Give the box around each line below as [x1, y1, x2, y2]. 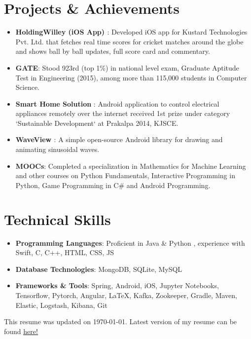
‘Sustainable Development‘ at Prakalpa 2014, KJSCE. [15, 117, 179, 128]
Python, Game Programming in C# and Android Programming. [15, 180, 211, 190]
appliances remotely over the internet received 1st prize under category [15, 108, 230, 118]
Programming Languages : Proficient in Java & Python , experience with [15, 237, 245, 248]
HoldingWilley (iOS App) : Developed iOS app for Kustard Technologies [15, 27, 248, 37]
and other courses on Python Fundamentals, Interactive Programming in [15, 170, 235, 181]
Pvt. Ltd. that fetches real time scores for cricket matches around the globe [15, 36, 244, 46]
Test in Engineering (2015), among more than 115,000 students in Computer [15, 72, 247, 82]
